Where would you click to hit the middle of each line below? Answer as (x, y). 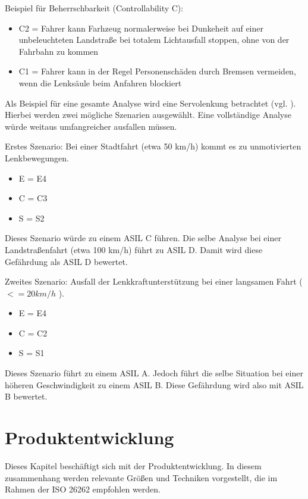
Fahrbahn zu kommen (59, 51)
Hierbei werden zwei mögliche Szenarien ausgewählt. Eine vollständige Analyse (148, 115)
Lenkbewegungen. (37, 158)
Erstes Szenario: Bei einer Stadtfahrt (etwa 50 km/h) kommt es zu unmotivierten (153, 146)
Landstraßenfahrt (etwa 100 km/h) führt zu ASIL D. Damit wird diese (134, 249)
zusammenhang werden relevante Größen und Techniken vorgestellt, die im (141, 477)
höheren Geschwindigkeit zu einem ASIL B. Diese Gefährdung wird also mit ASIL (154, 384)
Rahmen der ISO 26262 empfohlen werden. (83, 489)
